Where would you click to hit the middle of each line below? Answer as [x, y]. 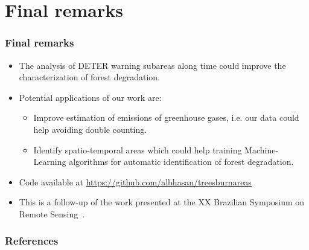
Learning [50, 162]
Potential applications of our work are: [90, 97]
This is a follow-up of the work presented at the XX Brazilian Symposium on [162, 202]
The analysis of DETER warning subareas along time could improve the [152, 65]
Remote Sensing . [52, 213]
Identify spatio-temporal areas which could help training [138, 149]
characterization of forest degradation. [89, 77]
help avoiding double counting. [90, 129]
